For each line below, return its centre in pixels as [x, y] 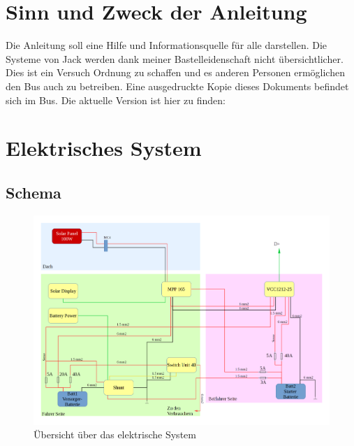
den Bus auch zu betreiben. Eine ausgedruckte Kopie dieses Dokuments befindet [177, 86]
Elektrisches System [104, 148]
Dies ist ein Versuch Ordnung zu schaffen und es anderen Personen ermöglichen [175, 72]
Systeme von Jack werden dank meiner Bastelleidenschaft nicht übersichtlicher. [175, 58]
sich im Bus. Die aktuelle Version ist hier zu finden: [116, 100]
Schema [34, 192]
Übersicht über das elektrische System [115, 434]
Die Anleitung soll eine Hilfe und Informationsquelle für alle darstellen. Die [167, 45]
